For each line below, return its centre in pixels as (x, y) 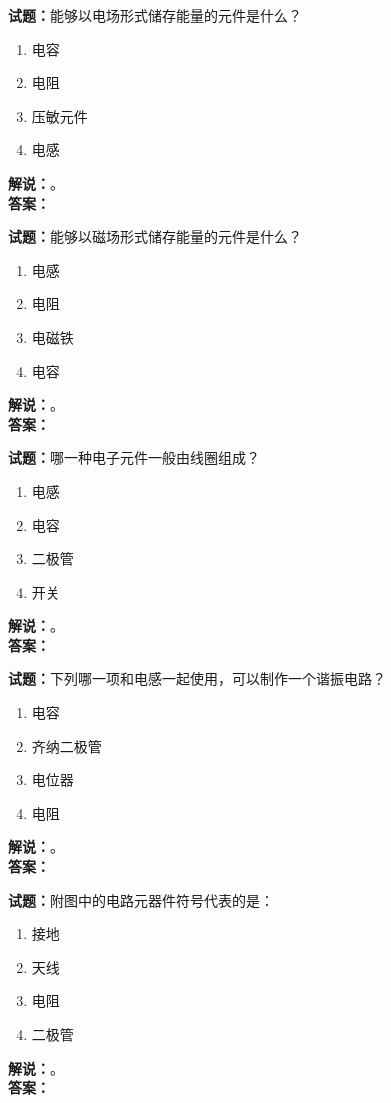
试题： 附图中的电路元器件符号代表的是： (141, 899)
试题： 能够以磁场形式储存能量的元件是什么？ (155, 236)
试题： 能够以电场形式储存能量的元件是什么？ (155, 15)
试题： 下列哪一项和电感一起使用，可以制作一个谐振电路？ (197, 678)
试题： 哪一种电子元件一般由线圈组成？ (134, 457)
